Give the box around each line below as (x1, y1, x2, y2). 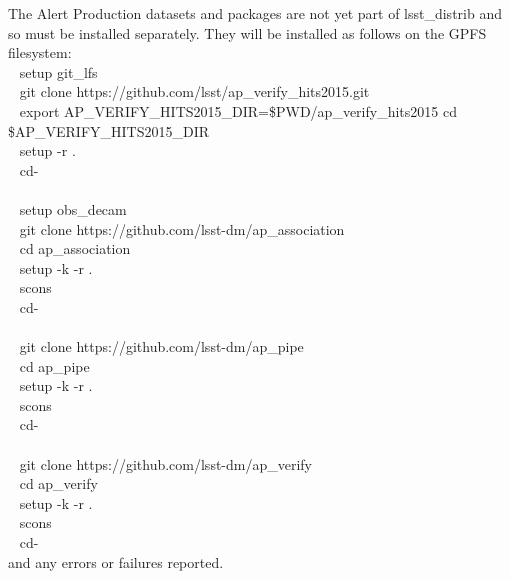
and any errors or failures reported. (8, 551, 224, 572)
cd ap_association (19, 238, 131, 259)
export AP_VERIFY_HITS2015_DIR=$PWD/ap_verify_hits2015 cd (19, 100, 457, 121)
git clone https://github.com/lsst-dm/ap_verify (19, 453, 313, 474)
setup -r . (19, 140, 76, 161)
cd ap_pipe (19, 355, 90, 376)
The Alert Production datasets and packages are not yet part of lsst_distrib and (8, 3, 502, 23)
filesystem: (8, 42, 72, 63)
